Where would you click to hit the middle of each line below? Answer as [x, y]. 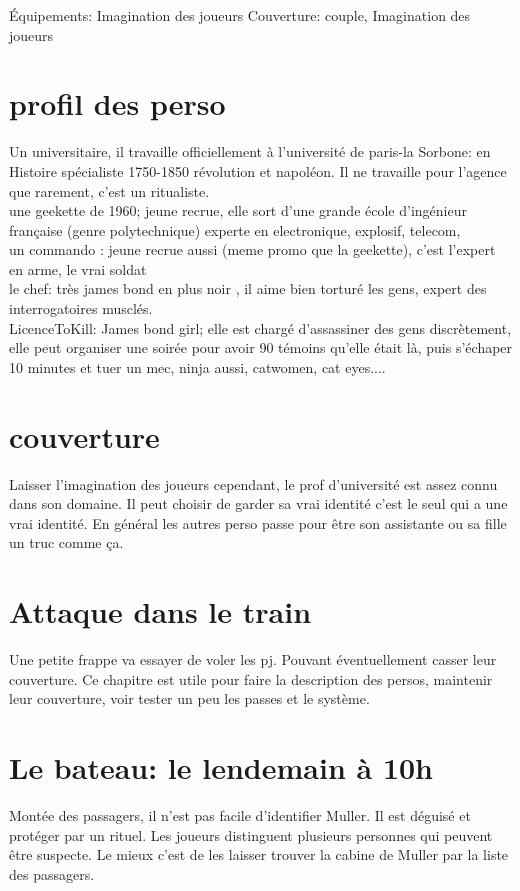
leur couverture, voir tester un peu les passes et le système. [189, 698]
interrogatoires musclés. [81, 308]
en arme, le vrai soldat [78, 268]
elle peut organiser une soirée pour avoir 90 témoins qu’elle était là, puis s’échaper [261, 347]
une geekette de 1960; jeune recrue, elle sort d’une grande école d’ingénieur [238, 210]
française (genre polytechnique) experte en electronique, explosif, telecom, [235, 229]
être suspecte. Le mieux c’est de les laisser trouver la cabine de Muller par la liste [259, 854]
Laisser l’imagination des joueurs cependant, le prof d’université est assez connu [253, 483]
